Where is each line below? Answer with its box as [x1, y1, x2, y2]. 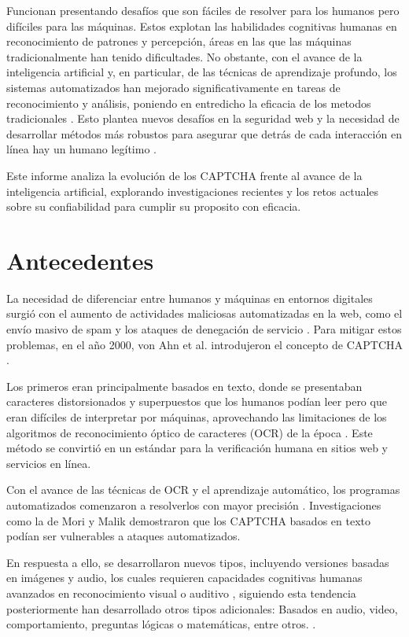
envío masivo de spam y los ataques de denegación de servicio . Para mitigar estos [6, 321, 402, 337]
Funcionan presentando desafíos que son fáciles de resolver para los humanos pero [6, 2, 400, 18]
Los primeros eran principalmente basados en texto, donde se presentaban [6, 377, 363, 394]
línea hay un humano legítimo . [6, 141, 157, 157]
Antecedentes [6, 244, 154, 276]
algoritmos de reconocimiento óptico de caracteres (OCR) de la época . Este [6, 424, 373, 440]
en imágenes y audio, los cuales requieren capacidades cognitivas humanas [6, 569, 363, 586]
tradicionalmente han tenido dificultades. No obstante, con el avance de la [6, 48, 363, 64]
